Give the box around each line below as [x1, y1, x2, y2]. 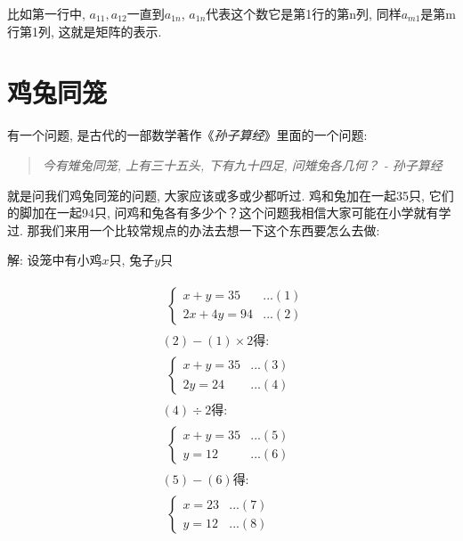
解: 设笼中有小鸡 [7, 250, 102, 269]
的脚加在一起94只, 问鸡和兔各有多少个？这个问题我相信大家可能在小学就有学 [7, 203, 451, 222]
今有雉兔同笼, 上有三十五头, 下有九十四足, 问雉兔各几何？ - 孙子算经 [42, 155, 443, 174]
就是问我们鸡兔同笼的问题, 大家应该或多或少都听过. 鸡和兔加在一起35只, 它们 [7, 185, 454, 204]
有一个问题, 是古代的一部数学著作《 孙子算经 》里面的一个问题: [7, 126, 368, 144]
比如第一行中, [7, 4, 85, 22]
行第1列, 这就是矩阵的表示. [7, 21, 162, 40]
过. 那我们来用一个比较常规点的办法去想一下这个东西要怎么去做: [7, 220, 380, 239]
